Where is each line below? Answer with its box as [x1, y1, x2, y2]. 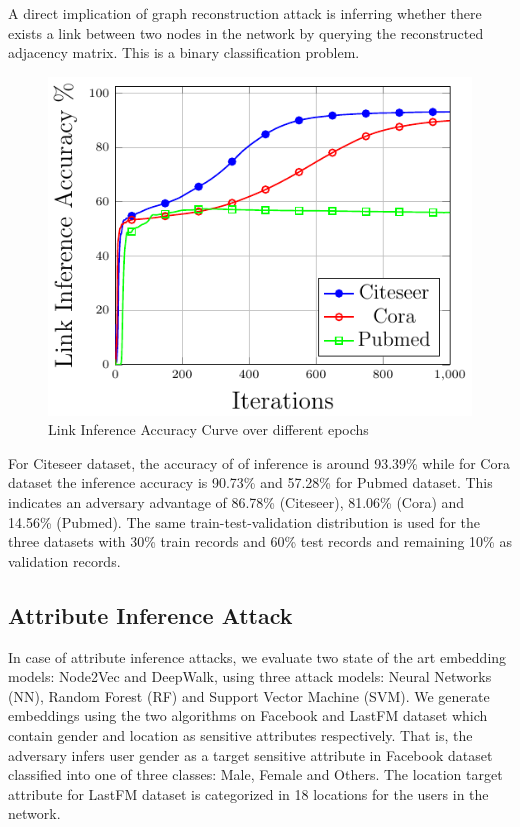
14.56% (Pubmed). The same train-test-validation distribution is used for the [8, 511, 481, 532]
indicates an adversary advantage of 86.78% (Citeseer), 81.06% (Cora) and [8, 492, 465, 513]
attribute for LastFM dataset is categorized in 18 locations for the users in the [8, 783, 489, 804]
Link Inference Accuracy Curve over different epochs [48, 419, 369, 440]
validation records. [8, 550, 121, 571]
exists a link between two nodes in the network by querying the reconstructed [8, 22, 484, 43]
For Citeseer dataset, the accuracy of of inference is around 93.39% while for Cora [8, 452, 510, 473]
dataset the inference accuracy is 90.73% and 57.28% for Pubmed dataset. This [8, 472, 493, 493]
